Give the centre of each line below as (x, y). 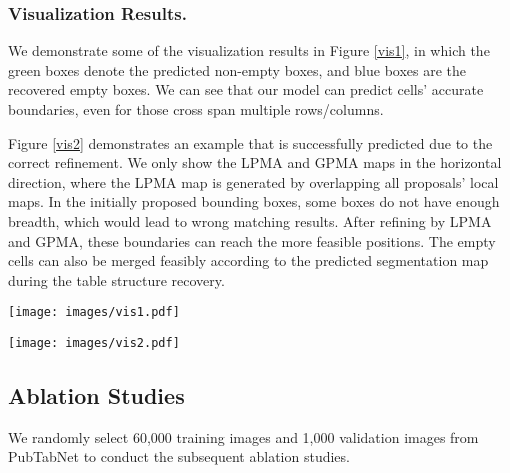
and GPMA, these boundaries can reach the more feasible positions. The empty (252, 240)
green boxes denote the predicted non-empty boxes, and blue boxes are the (237, 69)
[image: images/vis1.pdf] (94, 312)
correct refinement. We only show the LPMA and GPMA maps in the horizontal (255, 162)
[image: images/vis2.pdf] (94, 343)
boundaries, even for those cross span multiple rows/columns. (196, 109)
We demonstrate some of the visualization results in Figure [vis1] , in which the (249, 50)
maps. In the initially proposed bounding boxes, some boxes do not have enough (254, 201)
